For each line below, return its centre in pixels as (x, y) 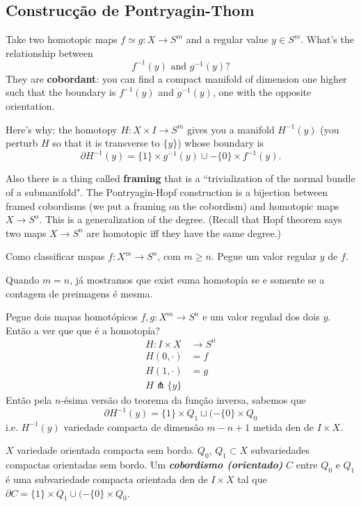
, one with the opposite (262, 92)
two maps (26, 232)
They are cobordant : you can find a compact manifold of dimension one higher (176, 78)
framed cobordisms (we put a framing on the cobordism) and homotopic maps (173, 205)
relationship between (49, 52)
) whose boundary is (221, 143)
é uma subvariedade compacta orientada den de (107, 479)
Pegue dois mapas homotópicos (72, 317)
